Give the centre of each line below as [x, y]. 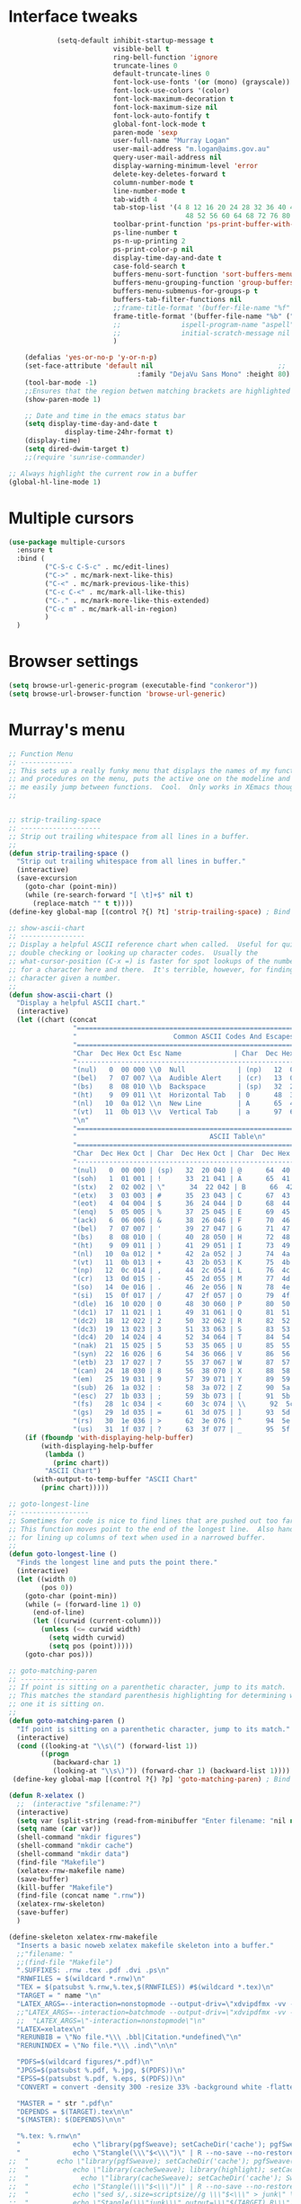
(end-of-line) [59, 1613]
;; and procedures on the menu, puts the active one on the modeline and [150, 779]
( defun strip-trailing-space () [69, 853]
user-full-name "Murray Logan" [171, 141]
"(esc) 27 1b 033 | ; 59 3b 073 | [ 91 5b [181, 1396]
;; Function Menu [41, 754]
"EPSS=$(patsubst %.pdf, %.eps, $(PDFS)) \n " [101, 2078]
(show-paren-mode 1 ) [63, 399]
